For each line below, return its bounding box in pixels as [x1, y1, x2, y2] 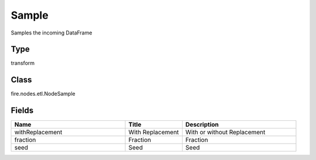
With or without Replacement [185, 128, 266, 137]
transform [11, 60, 35, 67]
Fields [11, 106, 34, 116]
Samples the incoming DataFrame [11, 29, 92, 36]
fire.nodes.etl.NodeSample [11, 91, 75, 98]
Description [185, 120, 219, 128]
